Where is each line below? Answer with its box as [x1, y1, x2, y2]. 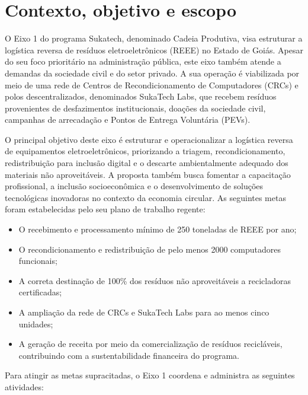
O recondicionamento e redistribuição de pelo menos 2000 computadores [18, 243, 281, 255]
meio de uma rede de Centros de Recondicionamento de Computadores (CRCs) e [5, 78, 299, 91]
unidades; [18, 317, 53, 330]
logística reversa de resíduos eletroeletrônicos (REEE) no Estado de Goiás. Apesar [5, 43, 303, 56]
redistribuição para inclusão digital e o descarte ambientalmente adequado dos [5, 157, 288, 169]
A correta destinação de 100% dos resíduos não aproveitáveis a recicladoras [18, 274, 291, 286]
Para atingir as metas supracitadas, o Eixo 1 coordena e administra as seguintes [5, 369, 295, 381]
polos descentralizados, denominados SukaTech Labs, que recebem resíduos [5, 90, 277, 103]
